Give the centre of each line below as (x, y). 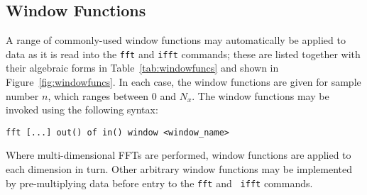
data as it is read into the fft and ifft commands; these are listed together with (183, 54)
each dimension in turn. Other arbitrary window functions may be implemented (179, 169)
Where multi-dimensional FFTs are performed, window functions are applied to (179, 155)
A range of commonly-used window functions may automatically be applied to (176, 40)
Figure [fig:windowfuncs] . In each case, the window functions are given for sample (183, 82)
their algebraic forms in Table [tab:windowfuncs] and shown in (142, 68)
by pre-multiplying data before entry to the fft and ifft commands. (159, 183)
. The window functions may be (261, 95)
